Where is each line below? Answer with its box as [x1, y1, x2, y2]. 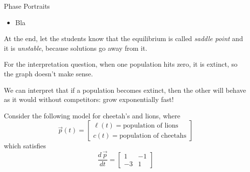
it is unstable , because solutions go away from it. [4, 43, 147, 53]
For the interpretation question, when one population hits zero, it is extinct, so [4, 59, 237, 69]
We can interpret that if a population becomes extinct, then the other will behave [4, 85, 246, 95]
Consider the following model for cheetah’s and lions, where [4, 110, 180, 120]
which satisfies [4, 141, 46, 151]
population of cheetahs [119, 132, 187, 139]
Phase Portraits [4, 1, 50, 11]
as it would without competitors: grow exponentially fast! [4, 94, 174, 104]
